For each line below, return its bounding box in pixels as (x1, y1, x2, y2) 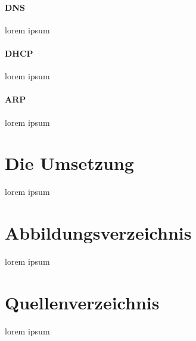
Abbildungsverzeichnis (5, 221, 192, 245)
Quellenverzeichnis (5, 290, 160, 314)
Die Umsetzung (5, 151, 134, 175)
